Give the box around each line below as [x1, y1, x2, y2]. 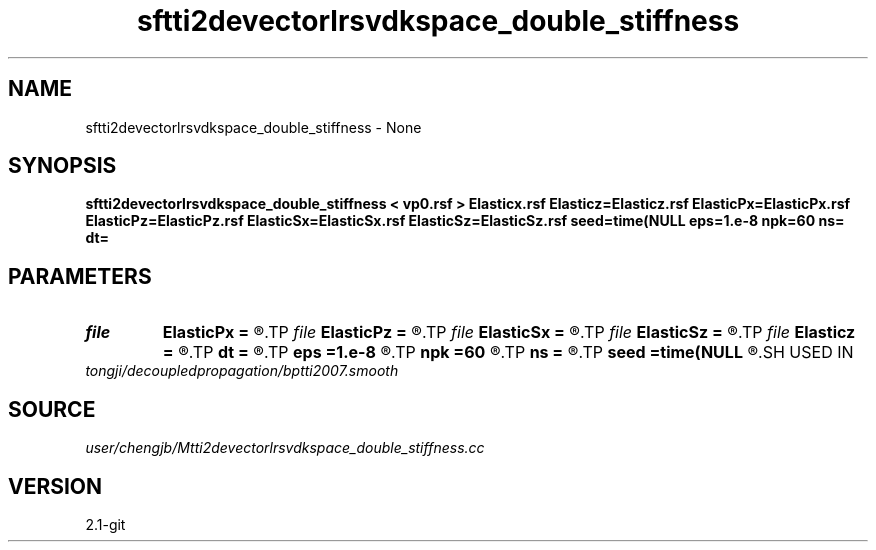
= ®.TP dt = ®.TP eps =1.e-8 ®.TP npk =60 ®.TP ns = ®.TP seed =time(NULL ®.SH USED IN [162, 342, 854, 363]
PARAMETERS [8, 263, 152, 289]
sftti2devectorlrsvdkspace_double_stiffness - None [85, 118, 422, 136]
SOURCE [8, 396, 96, 422]
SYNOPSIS [8, 153, 117, 179]
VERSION [8, 473, 103, 499]
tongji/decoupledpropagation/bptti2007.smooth [85, 362, 399, 380]
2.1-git [85, 515, 126, 533]
